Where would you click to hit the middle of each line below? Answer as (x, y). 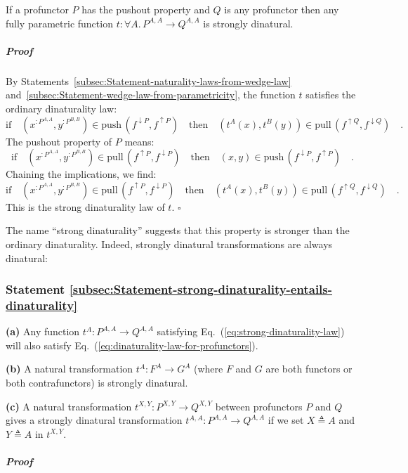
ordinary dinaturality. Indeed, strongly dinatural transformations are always (169, 244)
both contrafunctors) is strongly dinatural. (97, 383)
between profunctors (259, 406)
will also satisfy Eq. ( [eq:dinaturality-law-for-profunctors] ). (132, 345)
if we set (286, 420)
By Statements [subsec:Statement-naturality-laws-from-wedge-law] (149, 80)
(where (208, 369)
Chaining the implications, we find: (81, 174)
